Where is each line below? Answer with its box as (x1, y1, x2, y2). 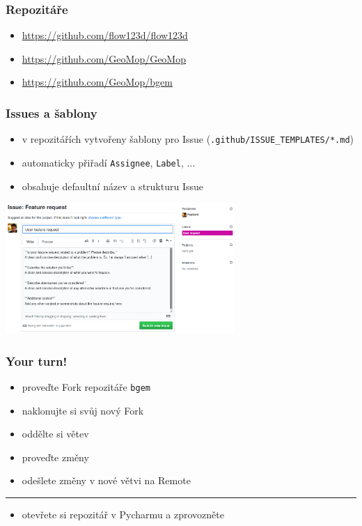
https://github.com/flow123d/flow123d (22, 28, 188, 42)
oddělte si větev (22, 426, 89, 441)
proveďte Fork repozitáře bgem (22, 379, 150, 394)
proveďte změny (22, 449, 89, 464)
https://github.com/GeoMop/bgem (22, 75, 173, 89)
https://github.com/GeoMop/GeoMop (22, 51, 186, 65)
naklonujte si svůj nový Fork (22, 403, 144, 417)
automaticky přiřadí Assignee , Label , (22, 155, 184, 169)
